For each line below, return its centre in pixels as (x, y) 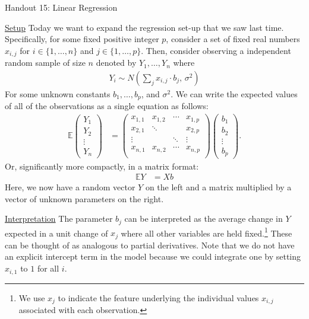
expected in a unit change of (56, 233)
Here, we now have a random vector (70, 187)
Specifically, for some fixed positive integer (82, 39)
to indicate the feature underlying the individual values (158, 297)
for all (48, 268)
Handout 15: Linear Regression (61, 7)
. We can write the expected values (234, 93)
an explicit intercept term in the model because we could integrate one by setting (153, 256)
